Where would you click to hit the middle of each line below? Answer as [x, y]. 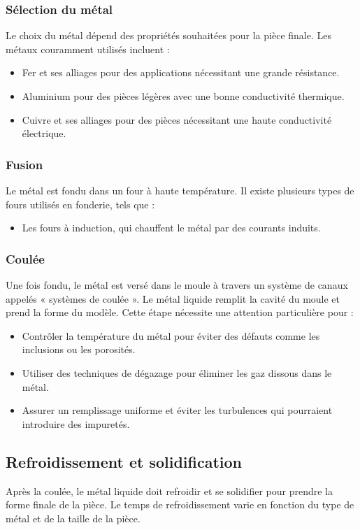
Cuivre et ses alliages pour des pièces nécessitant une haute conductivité [177, 119]
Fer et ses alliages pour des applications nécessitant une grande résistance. [181, 72]
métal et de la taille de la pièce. [73, 518]
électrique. [44, 133]
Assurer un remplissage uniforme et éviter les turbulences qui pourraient [177, 410]
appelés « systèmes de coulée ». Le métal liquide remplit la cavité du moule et [173, 298]
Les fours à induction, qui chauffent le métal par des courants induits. [171, 228]
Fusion [24, 164]
